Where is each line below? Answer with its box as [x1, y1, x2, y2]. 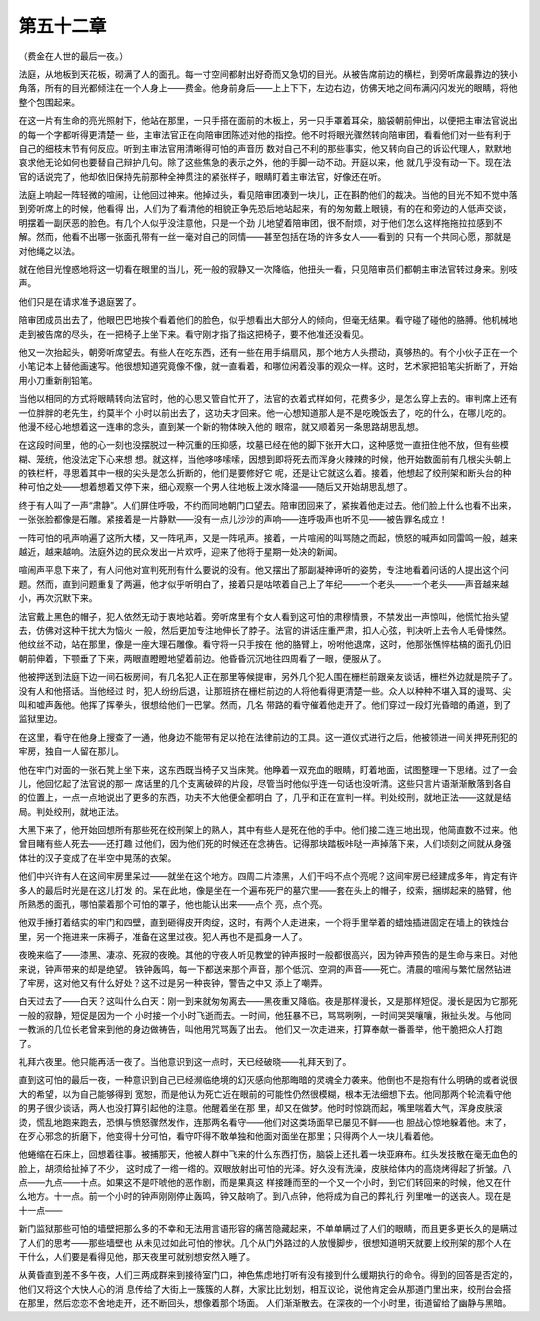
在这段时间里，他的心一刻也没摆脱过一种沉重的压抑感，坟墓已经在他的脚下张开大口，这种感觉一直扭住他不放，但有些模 [18, 439, 509, 451]
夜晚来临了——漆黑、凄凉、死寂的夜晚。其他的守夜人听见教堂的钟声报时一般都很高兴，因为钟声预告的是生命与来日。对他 [18, 949, 518, 961]
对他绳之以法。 [18, 245, 80, 257]
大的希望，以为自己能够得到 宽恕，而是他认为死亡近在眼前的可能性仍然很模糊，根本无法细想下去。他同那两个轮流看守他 [18, 1088, 512, 1100]
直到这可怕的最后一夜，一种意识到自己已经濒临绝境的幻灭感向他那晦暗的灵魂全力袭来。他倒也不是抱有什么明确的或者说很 [18, 1074, 518, 1086]
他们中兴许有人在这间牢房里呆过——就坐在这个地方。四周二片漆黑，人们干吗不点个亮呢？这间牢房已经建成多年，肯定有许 [18, 870, 518, 882]
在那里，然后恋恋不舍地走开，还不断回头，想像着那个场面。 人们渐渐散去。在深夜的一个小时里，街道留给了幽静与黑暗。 [18, 1297, 512, 1309]
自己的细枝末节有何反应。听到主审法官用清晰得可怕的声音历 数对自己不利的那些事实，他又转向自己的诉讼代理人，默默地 [18, 142, 512, 154]
